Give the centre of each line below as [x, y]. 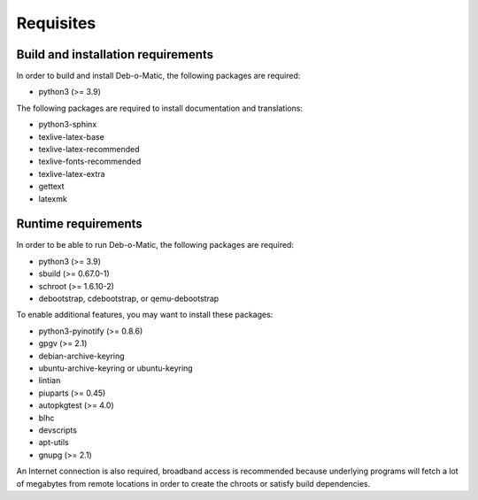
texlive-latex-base [72, 136]
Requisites [56, 23]
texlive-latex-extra [72, 173]
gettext [52, 187]
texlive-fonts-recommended [90, 162]
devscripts [58, 430]
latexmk [53, 198]
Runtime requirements [80, 224]
